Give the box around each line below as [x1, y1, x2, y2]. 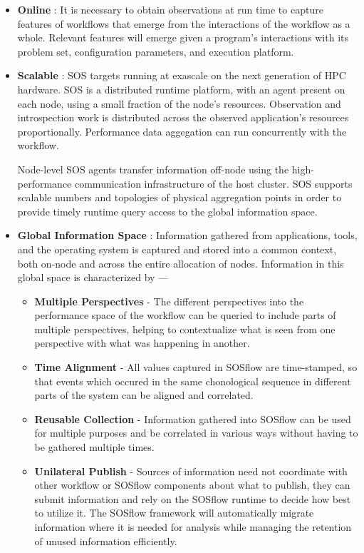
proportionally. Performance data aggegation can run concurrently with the [17, 123, 347, 138]
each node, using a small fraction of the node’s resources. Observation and [17, 96, 341, 111]
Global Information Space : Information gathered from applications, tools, [17, 228, 358, 243]
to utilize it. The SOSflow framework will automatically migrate [34, 505, 314, 520]
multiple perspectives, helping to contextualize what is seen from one [34, 321, 336, 336]
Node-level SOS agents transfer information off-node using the [17, 161, 289, 176]
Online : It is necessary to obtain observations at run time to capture [17, 2, 323, 16]
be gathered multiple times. [34, 440, 155, 455]
